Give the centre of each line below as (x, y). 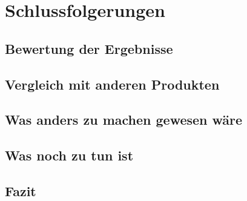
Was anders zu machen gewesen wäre (124, 120)
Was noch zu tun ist (69, 155)
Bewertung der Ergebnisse (89, 48)
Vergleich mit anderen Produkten (112, 84)
